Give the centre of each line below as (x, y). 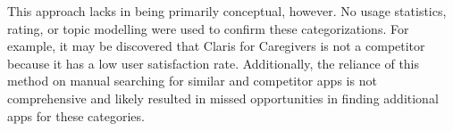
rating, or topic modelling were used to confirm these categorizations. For (208, 28)
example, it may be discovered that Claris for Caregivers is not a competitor (216, 46)
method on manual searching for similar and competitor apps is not (192, 81)
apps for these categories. (76, 115)
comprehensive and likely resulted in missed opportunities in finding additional (223, 98)
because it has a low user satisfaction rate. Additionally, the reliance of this (214, 63)
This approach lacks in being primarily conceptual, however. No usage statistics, (227, 11)
